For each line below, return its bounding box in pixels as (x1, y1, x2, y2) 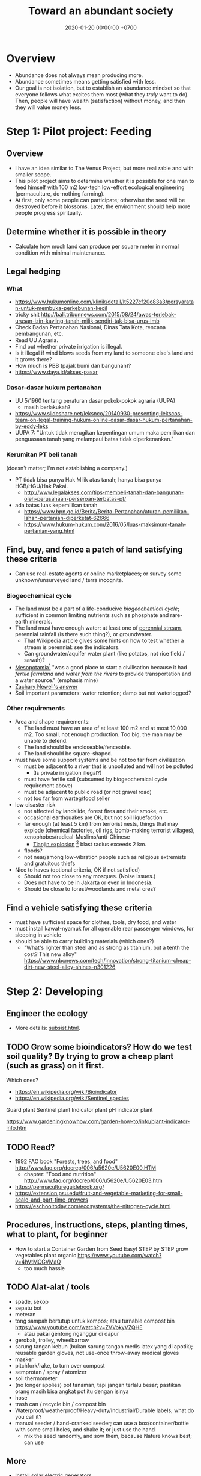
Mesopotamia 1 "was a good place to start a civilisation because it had (14, 662, 187, 671)
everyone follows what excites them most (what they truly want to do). (14, 90, 189, 98)
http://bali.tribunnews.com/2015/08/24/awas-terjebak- (41, 311, 177, 318)
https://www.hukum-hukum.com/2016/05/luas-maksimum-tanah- (23, 521, 187, 528)
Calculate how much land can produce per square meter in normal (14, 243, 179, 250)
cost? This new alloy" (23, 950, 77, 958)
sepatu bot (14, 1304, 42, 1312)
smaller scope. (14, 170, 52, 178)
